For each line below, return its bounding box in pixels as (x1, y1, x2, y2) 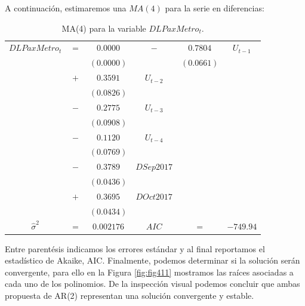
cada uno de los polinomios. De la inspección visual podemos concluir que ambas (5, 277, 300, 290)
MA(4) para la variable (61, 22, 146, 34)
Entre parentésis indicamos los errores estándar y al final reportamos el (5, 242, 265, 255)
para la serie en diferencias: (165, 2, 264, 14)
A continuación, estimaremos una (5, 2, 127, 14)
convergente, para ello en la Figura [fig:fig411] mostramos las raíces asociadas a (5, 265, 294, 278)
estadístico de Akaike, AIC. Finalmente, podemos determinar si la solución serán (5, 254, 300, 267)
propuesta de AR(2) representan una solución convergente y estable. (5, 289, 254, 302)
